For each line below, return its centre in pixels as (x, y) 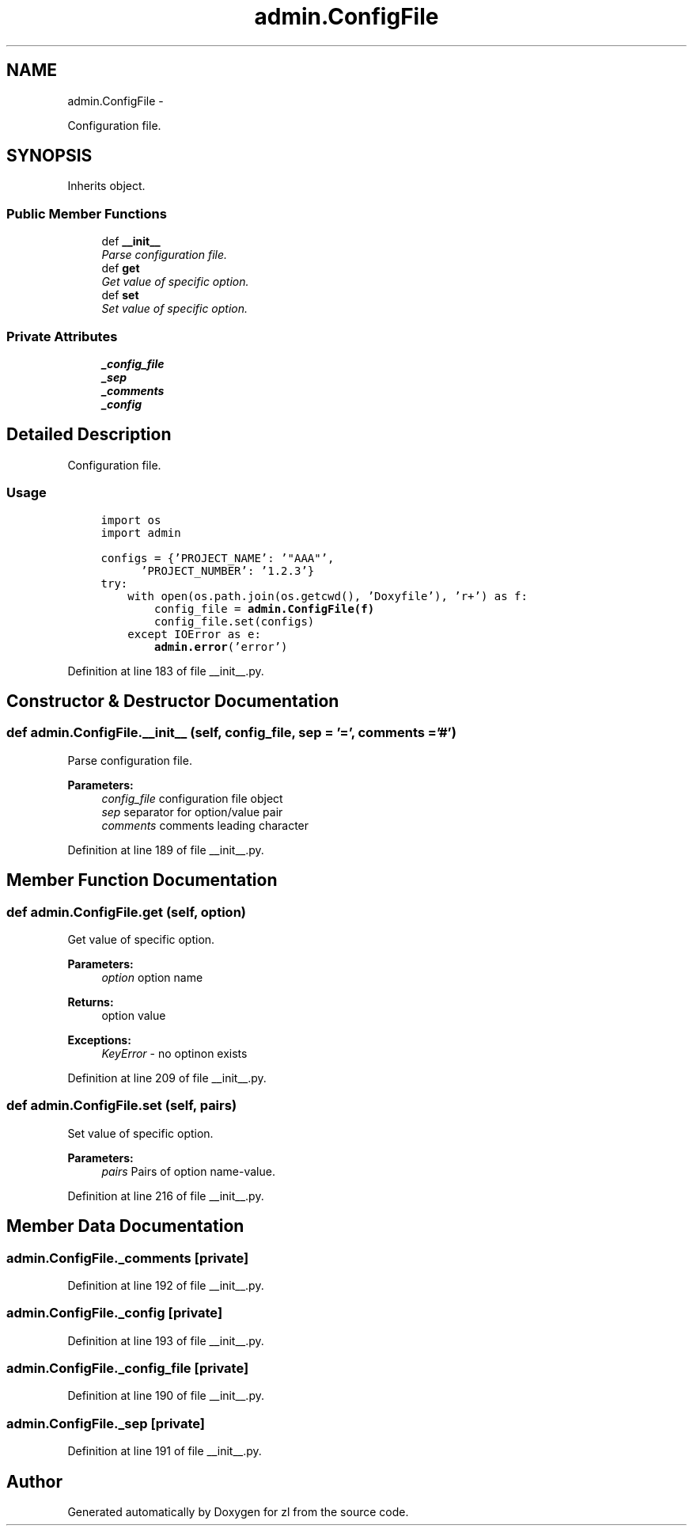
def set (120, 295)
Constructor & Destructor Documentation (173, 701)
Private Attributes (62, 336)
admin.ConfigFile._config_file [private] (128, 1369)
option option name (152, 977)
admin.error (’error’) (221, 646)
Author (34, 1481)
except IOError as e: (194, 634)
